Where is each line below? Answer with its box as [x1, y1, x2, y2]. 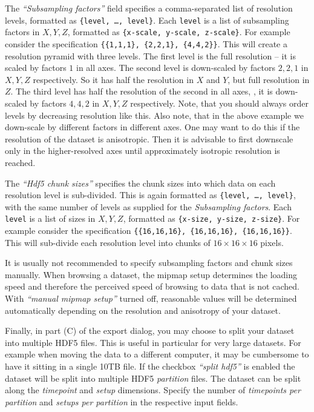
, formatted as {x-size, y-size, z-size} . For [123, 212, 300, 225]
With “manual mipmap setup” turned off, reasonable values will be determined [5, 292, 297, 305]
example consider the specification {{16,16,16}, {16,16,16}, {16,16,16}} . [5, 224, 292, 236]
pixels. [260, 236, 284, 248]
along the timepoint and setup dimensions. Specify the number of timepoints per [5, 384, 301, 396]
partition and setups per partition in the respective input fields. [5, 395, 238, 408]
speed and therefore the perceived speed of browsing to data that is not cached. [5, 280, 299, 293]
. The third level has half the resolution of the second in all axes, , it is [10, 85, 273, 98]
